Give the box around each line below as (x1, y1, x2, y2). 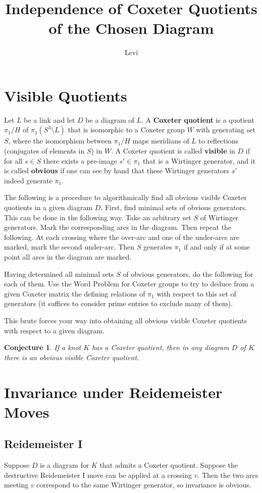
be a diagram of (85, 114, 134, 125)
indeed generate (4, 175, 53, 185)
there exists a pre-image (43, 155, 117, 166)
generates (143, 241, 172, 252)
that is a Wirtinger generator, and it (142, 155, 255, 166)
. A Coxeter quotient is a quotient (141, 114, 254, 125)
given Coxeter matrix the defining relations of (4, 288, 145, 299)
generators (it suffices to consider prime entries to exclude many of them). (4, 298, 233, 309)
